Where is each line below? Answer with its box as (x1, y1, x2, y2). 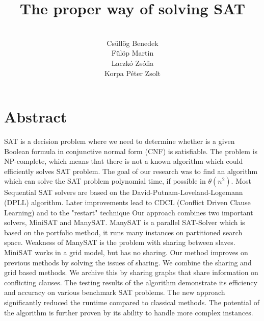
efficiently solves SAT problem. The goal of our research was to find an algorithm (4, 165, 258, 176)
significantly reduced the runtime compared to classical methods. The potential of (4, 297, 259, 307)
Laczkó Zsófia (111, 57, 154, 68)
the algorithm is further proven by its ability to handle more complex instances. (4, 307, 253, 317)
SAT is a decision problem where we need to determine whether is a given (4, 136, 235, 146)
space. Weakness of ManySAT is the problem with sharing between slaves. (4, 237, 235, 248)
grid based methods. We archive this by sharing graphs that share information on (4, 267, 258, 278)
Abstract (4, 106, 67, 127)
